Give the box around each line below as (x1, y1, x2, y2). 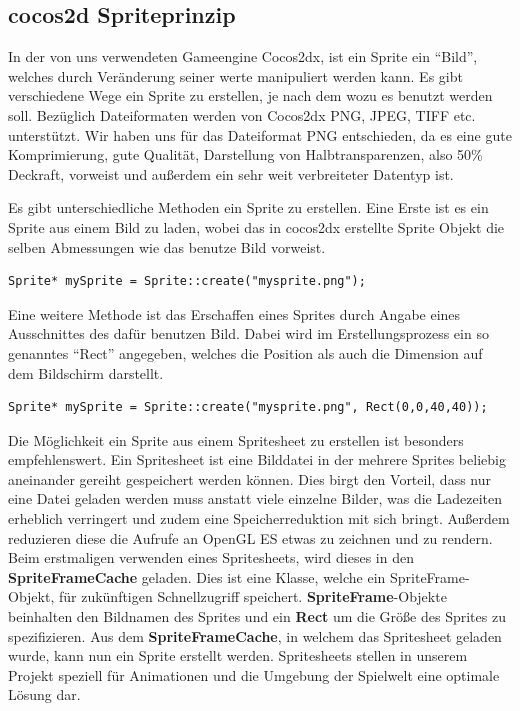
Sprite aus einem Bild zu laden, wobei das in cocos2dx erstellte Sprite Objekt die (8, 216, 505, 237)
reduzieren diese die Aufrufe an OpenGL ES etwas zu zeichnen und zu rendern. (8, 527, 493, 548)
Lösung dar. (8, 684, 81, 705)
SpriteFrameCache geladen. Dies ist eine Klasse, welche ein (8, 566, 386, 587)
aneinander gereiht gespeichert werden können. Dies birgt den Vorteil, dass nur (8, 468, 492, 489)
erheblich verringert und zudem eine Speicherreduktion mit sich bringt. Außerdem (8, 508, 510, 529)
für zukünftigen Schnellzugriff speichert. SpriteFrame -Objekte (58, 586, 447, 607)
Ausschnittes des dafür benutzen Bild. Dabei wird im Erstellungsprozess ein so (8, 323, 489, 344)
